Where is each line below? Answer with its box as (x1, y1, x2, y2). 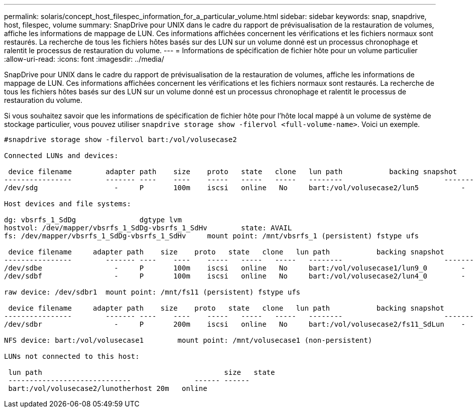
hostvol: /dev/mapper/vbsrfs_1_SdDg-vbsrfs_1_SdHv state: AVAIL (4, 224, 292, 232)
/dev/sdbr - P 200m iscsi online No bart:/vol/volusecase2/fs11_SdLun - (4, 320, 465, 328)
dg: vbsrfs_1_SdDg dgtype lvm (4, 216, 182, 224)
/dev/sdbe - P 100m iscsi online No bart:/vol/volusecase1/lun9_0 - (4, 264, 465, 272)
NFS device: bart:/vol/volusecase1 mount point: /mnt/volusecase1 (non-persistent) (4, 336, 373, 344)
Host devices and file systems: (4, 200, 131, 208)
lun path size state (8, 368, 275, 376)
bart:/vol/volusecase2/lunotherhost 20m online (8, 384, 207, 392)
